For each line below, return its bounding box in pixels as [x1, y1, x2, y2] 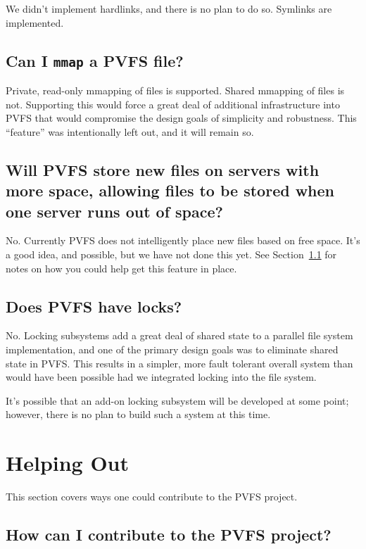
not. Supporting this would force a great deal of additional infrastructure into [6, 96, 340, 111]
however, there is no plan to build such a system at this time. [6, 407, 271, 422]
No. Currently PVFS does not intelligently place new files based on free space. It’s [6, 233, 360, 248]
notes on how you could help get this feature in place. [6, 260, 237, 275]
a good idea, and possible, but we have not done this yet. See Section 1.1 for [6, 246, 337, 261]
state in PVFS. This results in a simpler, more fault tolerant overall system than [6, 355, 353, 370]
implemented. [6, 15, 64, 30]
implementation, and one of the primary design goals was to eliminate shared [6, 341, 339, 356]
